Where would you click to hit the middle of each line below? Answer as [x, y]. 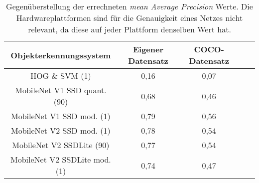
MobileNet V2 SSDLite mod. [61, 159]
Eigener [148, 49]
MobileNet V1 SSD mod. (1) [61, 116]
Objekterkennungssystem [61, 55]
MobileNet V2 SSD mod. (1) [61, 130]
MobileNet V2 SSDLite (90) [61, 145]
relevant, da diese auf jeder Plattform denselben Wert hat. [129, 29]
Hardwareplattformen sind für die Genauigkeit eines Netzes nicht [129, 18]
